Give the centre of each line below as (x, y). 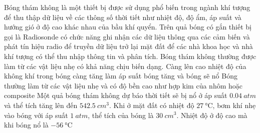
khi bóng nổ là (26, 125)
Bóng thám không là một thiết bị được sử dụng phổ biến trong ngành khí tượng (127, 7)
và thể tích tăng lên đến (41, 105)
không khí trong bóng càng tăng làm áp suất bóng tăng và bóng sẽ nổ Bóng (121, 76)
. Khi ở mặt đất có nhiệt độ (152, 105)
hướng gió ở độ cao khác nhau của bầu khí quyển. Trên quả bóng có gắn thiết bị (128, 27)
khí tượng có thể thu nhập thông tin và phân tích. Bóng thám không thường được (130, 56)
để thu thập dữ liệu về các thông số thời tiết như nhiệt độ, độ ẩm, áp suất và (123, 17)
